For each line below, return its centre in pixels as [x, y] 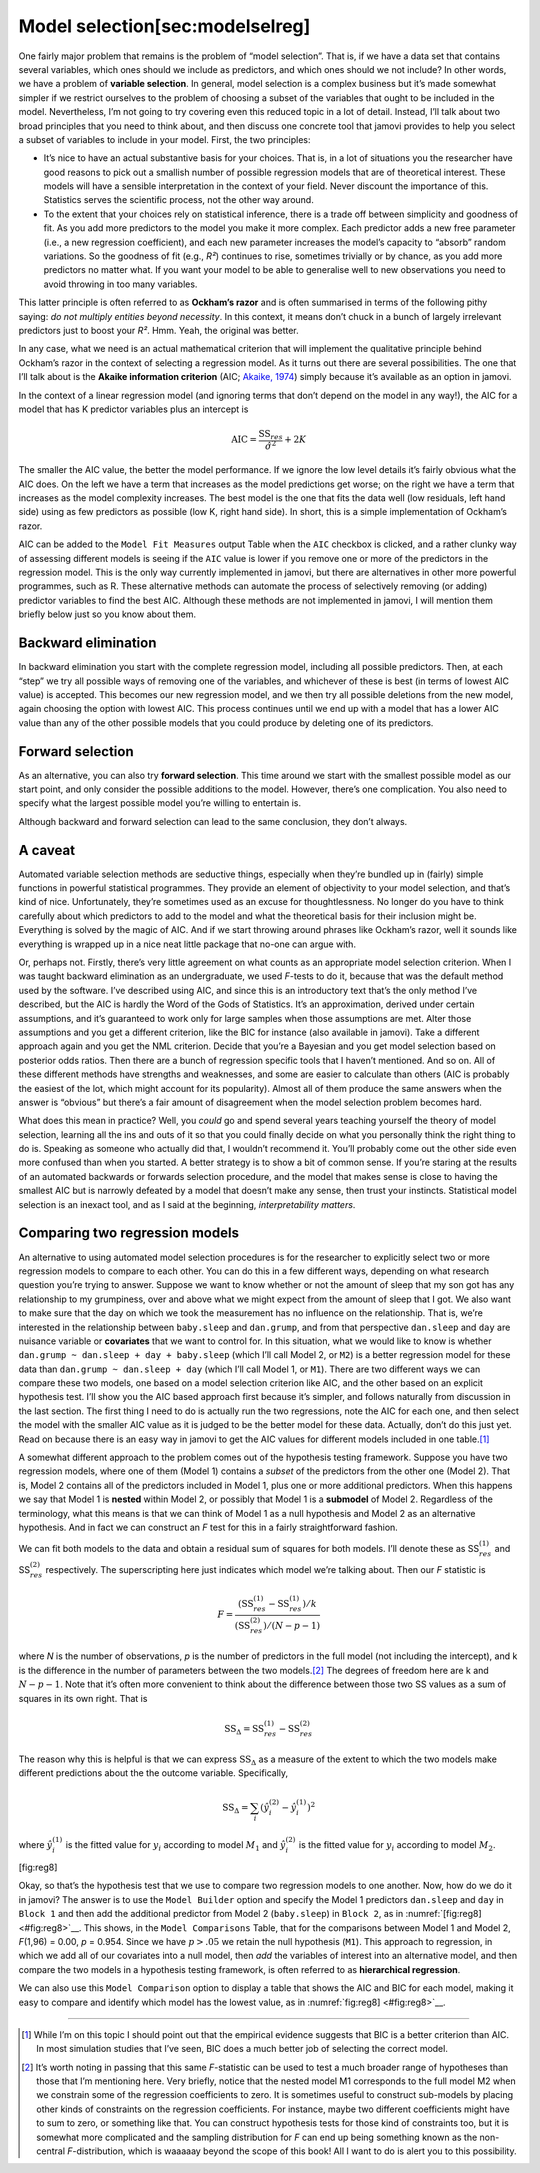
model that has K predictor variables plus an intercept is [133, 409]
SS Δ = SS [244, 1730]
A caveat [46, 850]
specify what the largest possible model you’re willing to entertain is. [160, 803]
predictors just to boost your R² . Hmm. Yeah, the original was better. [158, 330]
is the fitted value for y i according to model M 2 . [397, 1846]
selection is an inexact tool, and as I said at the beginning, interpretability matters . [187, 1204]
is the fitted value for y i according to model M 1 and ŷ [175, 1846]
